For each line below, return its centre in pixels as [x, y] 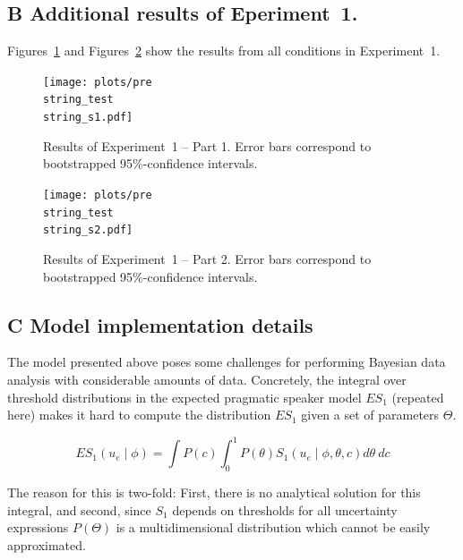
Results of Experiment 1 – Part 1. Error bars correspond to [207, 145]
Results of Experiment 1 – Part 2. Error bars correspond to [207, 258]
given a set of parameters [370, 415]
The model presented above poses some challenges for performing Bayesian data [227, 362]
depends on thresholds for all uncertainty [285, 509]
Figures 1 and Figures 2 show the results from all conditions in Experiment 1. [224, 51]
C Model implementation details [160, 324]
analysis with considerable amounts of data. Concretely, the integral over [207, 379]
